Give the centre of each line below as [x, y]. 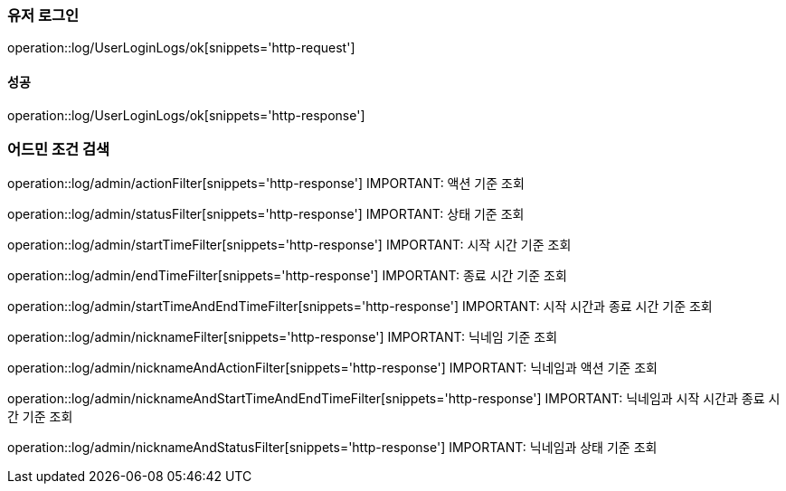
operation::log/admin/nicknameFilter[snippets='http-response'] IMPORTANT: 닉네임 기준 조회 [283, 337]
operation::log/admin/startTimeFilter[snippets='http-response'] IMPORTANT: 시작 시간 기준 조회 [289, 245]
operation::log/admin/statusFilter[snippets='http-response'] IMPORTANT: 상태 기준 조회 [266, 214]
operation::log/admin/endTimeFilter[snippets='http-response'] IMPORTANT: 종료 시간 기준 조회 [287, 276]
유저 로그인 [43, 15]
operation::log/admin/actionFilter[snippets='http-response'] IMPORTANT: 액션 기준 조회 [266, 184]
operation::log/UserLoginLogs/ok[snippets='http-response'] [186, 115]
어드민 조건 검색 [59, 149]
